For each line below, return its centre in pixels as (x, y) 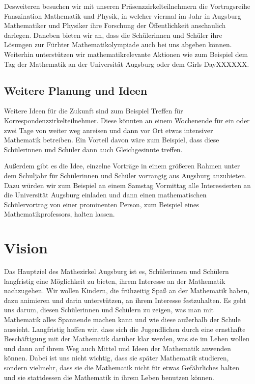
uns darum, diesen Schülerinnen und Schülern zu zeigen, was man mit (109, 310)
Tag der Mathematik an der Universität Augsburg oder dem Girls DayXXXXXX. (127, 64)
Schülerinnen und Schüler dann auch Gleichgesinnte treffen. (93, 149)
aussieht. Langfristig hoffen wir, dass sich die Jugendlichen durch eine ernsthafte (125, 329)
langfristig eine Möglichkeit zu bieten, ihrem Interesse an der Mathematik (115, 281)
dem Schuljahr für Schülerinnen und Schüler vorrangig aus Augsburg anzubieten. (126, 175)
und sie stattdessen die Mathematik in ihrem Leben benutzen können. (109, 377)
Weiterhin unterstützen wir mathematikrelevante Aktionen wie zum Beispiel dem (126, 54)
